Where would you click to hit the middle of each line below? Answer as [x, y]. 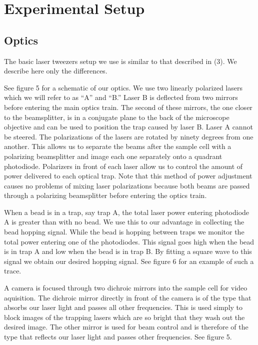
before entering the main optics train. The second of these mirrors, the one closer [128, 107]
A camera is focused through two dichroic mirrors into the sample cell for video [126, 288]
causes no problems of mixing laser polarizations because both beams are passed [127, 185]
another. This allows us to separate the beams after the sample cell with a [118, 146]
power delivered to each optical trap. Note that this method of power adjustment [128, 176]
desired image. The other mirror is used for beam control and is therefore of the [126, 327]
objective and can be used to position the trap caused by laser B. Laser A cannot [128, 127]
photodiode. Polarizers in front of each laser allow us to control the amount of [123, 166]
